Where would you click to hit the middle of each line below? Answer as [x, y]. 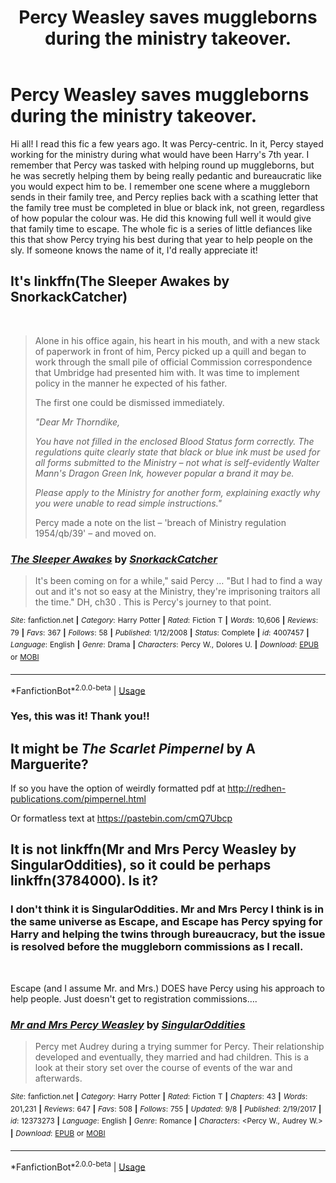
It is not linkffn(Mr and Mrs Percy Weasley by [153, 849]
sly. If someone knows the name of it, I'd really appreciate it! [134, 250]
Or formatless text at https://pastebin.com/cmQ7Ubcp [121, 818]
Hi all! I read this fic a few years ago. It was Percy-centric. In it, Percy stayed [167, 143]
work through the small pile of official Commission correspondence [173, 362]
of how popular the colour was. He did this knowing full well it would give [161, 218]
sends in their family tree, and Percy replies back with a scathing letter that [164, 197]
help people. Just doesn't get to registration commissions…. [134, 998]
